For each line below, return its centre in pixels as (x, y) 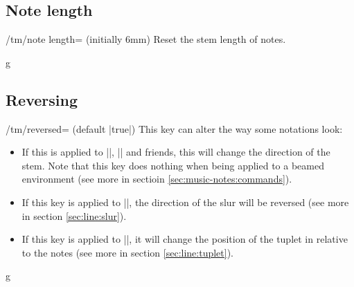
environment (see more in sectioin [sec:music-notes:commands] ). (157, 179)
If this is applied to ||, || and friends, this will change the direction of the (176, 152)
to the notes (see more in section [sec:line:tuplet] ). (128, 252)
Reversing (42, 99)
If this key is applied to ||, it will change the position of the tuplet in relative (185, 239)
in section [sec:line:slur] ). (74, 215)
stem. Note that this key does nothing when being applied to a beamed (173, 165)
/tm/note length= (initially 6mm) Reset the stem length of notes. (146, 39)
